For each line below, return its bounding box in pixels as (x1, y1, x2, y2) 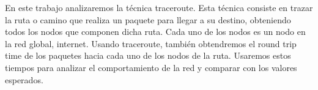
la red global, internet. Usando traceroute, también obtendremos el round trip (5, 37, 297, 50)
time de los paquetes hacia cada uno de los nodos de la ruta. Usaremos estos (5, 49, 291, 62)
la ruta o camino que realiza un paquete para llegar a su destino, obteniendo (5, 13, 291, 26)
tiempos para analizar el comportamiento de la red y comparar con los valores (5, 61, 297, 73)
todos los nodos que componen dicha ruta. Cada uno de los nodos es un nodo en (5, 25, 306, 38)
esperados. (5, 73, 43, 86)
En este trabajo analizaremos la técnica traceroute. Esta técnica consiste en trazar (5, 1, 313, 13)
